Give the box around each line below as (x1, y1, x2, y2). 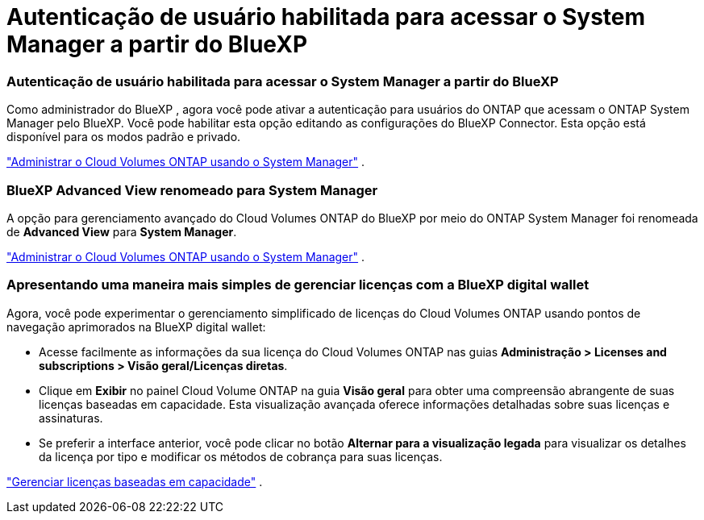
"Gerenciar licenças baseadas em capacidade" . (6, 474, 263, 489)
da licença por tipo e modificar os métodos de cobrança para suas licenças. (39, 449, 443, 464)
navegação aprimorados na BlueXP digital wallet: (6, 319, 266, 334)
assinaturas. (39, 410, 103, 425)
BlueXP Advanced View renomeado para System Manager (6, 181, 378, 198)
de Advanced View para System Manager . (6, 224, 237, 239)
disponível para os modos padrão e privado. (6, 130, 241, 144)
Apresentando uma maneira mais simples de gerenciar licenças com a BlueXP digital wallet (6, 277, 589, 293)
